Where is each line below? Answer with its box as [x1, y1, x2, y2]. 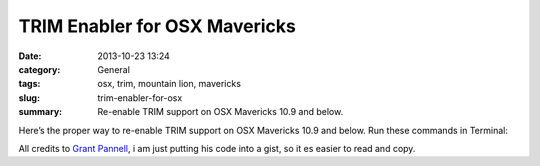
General [97, 63, 130, 75]
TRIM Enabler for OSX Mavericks [18, 15, 297, 37]
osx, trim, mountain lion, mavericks [97, 78, 242, 90]
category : [18, 63, 61, 75]
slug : [18, 91, 40, 104]
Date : [18, 50, 42, 62]
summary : [18, 106, 63, 118]
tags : [18, 78, 41, 90]
